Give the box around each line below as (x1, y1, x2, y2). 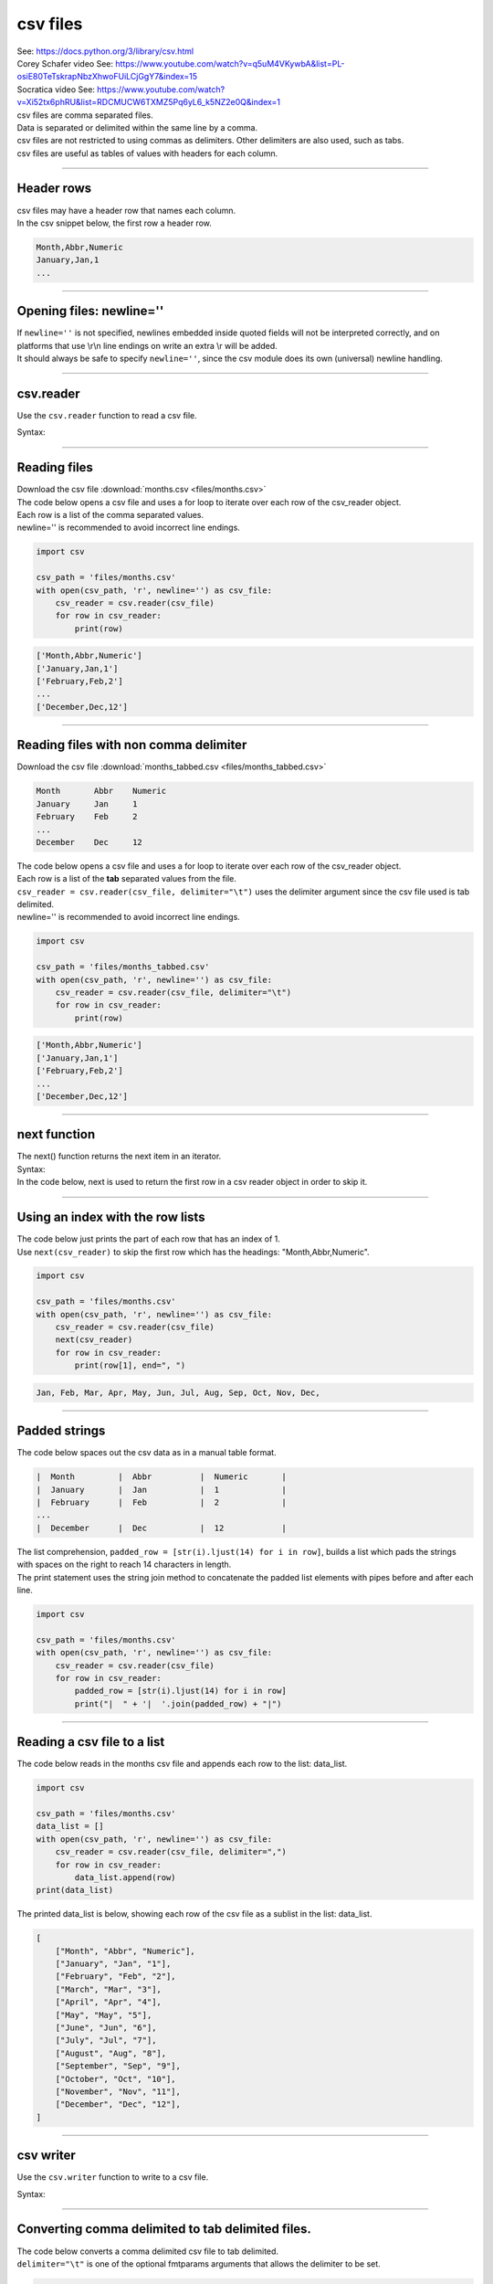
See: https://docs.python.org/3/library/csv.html (16, 46, 194, 57)
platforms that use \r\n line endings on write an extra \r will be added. (16, 340, 278, 351)
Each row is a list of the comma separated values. (16, 510, 205, 520)
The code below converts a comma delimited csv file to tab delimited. (16, 2246, 278, 2257)
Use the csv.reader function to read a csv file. (16, 409, 198, 420)
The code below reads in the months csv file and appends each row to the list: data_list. (16, 1759, 348, 1770)
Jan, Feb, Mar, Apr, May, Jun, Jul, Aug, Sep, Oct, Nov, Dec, (36, 1387, 320, 1398)
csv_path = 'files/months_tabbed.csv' (36, 962, 210, 972)
